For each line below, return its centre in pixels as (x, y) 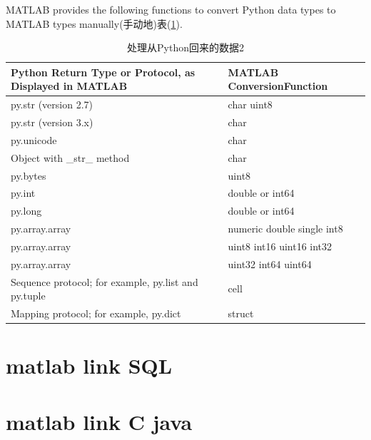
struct (241, 313)
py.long (26, 211)
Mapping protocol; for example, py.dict (96, 313)
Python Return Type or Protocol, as (103, 72)
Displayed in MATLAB (69, 86)
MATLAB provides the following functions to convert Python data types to (171, 9)
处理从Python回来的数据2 (185, 47)
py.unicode (34, 139)
